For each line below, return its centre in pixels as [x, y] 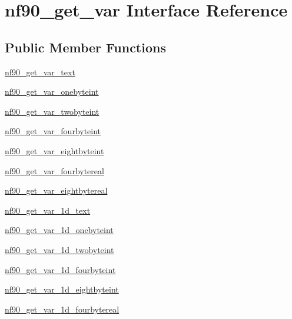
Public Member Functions [85, 47]
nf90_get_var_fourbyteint [53, 131]
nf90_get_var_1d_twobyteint [59, 249]
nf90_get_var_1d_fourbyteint [60, 269]
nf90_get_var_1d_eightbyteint [62, 289]
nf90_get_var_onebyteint [52, 92]
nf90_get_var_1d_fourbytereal [62, 309]
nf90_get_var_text [40, 72]
